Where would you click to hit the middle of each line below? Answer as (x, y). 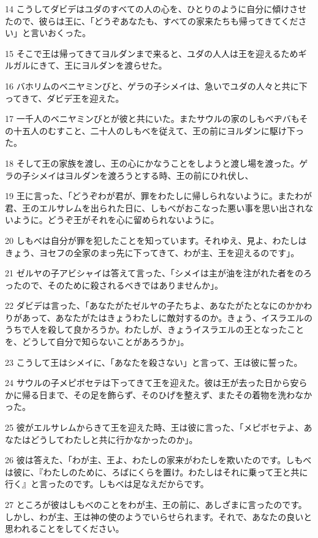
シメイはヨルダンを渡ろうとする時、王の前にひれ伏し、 (142, 175)
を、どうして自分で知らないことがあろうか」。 (97, 342)
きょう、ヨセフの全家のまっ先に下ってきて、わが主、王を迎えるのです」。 (152, 252)
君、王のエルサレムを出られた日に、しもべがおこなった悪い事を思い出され (155, 207)
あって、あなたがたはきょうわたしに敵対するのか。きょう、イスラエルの (167, 317)
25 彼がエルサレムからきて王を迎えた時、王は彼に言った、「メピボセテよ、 (154, 427)
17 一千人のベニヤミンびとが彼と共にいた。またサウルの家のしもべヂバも (152, 119)
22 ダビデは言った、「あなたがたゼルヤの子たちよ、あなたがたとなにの (146, 305)
